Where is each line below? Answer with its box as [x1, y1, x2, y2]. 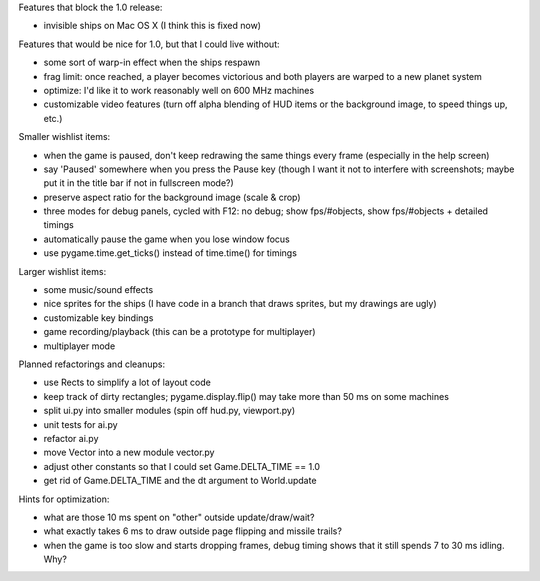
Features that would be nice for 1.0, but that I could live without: [18, 38, 280, 50]
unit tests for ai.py [43, 418, 119, 430]
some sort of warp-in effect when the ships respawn [43, 56, 261, 69]
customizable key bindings [43, 311, 154, 324]
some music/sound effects [43, 284, 154, 296]
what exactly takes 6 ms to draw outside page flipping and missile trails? [43, 525, 342, 537]
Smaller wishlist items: [18, 131, 111, 143]
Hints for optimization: [18, 493, 110, 505]
